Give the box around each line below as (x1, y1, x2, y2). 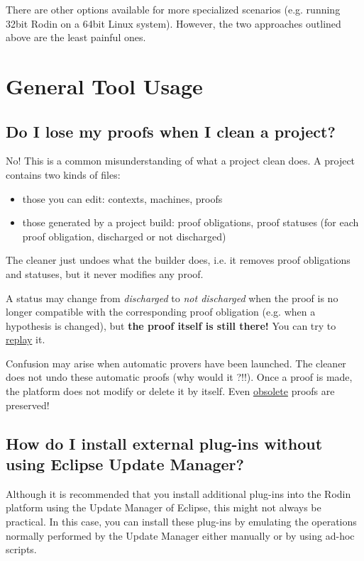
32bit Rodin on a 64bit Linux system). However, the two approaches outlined (6, 16, 341, 30)
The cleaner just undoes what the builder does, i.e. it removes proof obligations (6, 252, 351, 267)
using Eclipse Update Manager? (6, 453, 244, 475)
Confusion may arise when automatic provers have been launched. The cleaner (6, 355, 346, 370)
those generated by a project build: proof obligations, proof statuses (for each (22, 215, 359, 230)
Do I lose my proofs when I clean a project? (6, 120, 336, 142)
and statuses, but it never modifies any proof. (6, 266, 204, 281)
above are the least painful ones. (6, 30, 146, 45)
